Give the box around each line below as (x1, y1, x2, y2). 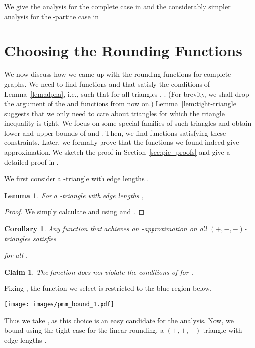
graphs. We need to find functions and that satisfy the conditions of (4, 78, 210, 89)
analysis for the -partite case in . (4, 11, 103, 21)
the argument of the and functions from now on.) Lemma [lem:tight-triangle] (4, 98, 238, 109)
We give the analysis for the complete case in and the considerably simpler (4, 1, 231, 11)
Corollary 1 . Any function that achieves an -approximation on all (4, 223, 207, 234)
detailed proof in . (4, 156, 59, 167)
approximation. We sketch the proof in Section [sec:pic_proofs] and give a (4, 147, 230, 157)
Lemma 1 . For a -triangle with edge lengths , (4, 190, 144, 200)
